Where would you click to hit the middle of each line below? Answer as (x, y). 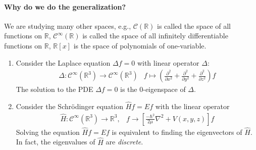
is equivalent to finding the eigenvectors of (177, 132)
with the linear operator (192, 106)
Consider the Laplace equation (63, 62)
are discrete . (124, 142)
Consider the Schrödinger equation (69, 106)
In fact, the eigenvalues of (56, 142)
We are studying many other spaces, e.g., (68, 26)
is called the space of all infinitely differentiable (155, 36)
